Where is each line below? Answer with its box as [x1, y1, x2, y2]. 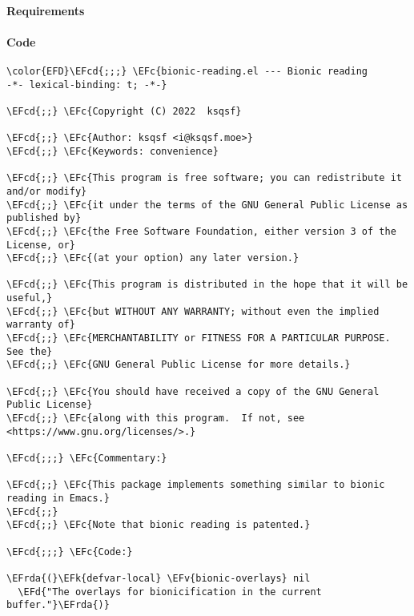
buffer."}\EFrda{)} [6, 599, 110, 611]
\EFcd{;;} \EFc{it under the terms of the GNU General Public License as [6, 199, 408, 211]
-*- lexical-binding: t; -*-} [6, 79, 167, 91]
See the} [6, 345, 53, 357]
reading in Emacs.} [6, 492, 110, 504]
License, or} [6, 239, 75, 251]
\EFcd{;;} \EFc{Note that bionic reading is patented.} [6, 519, 311, 531]
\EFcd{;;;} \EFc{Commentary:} [6, 453, 167, 465]
